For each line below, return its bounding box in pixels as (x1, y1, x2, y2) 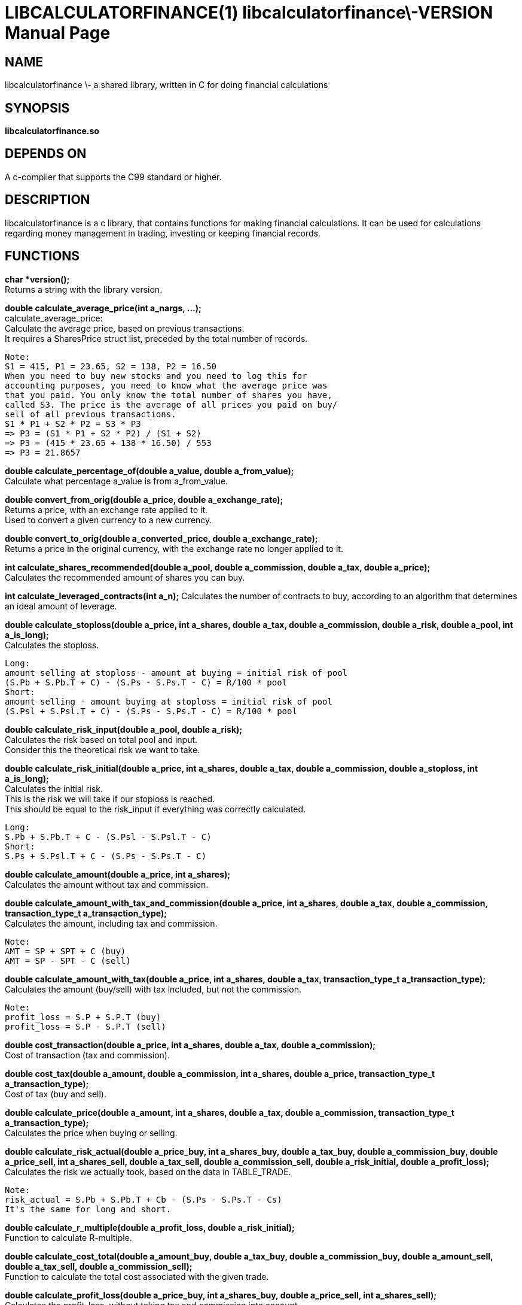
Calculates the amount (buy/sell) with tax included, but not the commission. (5, 984, 301, 994)
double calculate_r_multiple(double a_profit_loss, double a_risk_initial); (5, 1222, 295, 1233)
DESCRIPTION (5, 192, 90, 208)
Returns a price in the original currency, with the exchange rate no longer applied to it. (5, 543, 343, 554)
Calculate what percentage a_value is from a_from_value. (5, 475, 228, 486)
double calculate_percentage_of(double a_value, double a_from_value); (5, 465, 294, 476)
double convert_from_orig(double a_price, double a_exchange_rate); (5, 494, 283, 505)
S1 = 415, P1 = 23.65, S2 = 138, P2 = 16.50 (5, 361, 217, 371)
